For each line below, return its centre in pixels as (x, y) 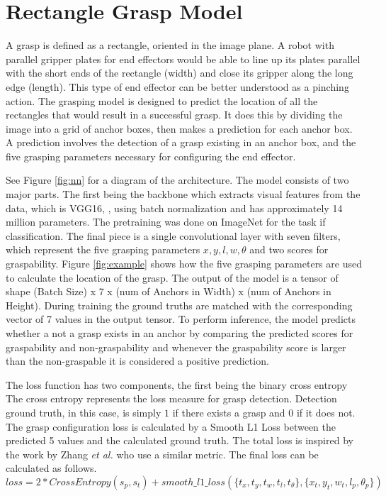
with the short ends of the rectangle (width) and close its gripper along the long (180, 73)
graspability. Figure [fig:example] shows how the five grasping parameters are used (184, 264)
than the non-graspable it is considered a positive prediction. (137, 361)
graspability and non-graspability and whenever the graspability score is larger (176, 347)
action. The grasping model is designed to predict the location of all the (162, 100)
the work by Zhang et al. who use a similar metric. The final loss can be (162, 454)
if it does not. (326, 412)
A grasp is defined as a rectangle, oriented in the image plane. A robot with (170, 45)
